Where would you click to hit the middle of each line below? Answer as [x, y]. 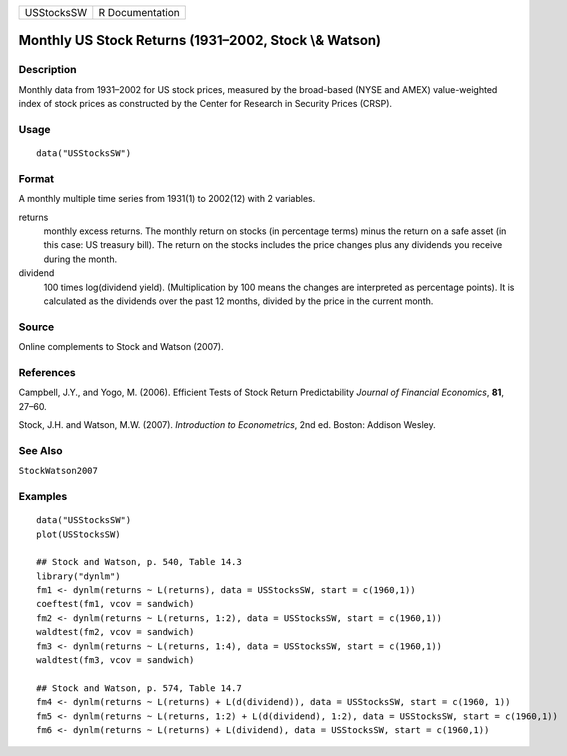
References [47, 372]
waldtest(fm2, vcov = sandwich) [115, 632]
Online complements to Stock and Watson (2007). [121, 347]
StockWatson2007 [58, 471]
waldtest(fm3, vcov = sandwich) [115, 660]
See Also [40, 450]
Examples [43, 496]
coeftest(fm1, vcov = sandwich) [115, 604]
